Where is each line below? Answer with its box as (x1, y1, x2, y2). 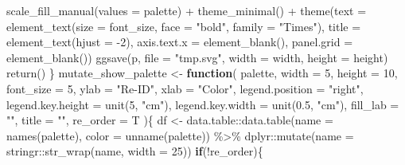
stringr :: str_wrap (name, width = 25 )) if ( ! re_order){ (6, 143, 263, 159)
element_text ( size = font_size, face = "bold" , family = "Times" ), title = (6, 18, 361, 34)
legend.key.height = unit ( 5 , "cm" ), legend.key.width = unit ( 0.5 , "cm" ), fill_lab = (6, 96, 399, 112)
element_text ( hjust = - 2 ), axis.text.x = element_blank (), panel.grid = (6, 33, 353, 50)
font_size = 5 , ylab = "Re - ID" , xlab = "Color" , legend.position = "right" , (6, 80, 364, 96)
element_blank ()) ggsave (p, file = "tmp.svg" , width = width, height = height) (6, 49, 388, 65)
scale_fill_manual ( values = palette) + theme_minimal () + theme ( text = (6, 2, 367, 18)
